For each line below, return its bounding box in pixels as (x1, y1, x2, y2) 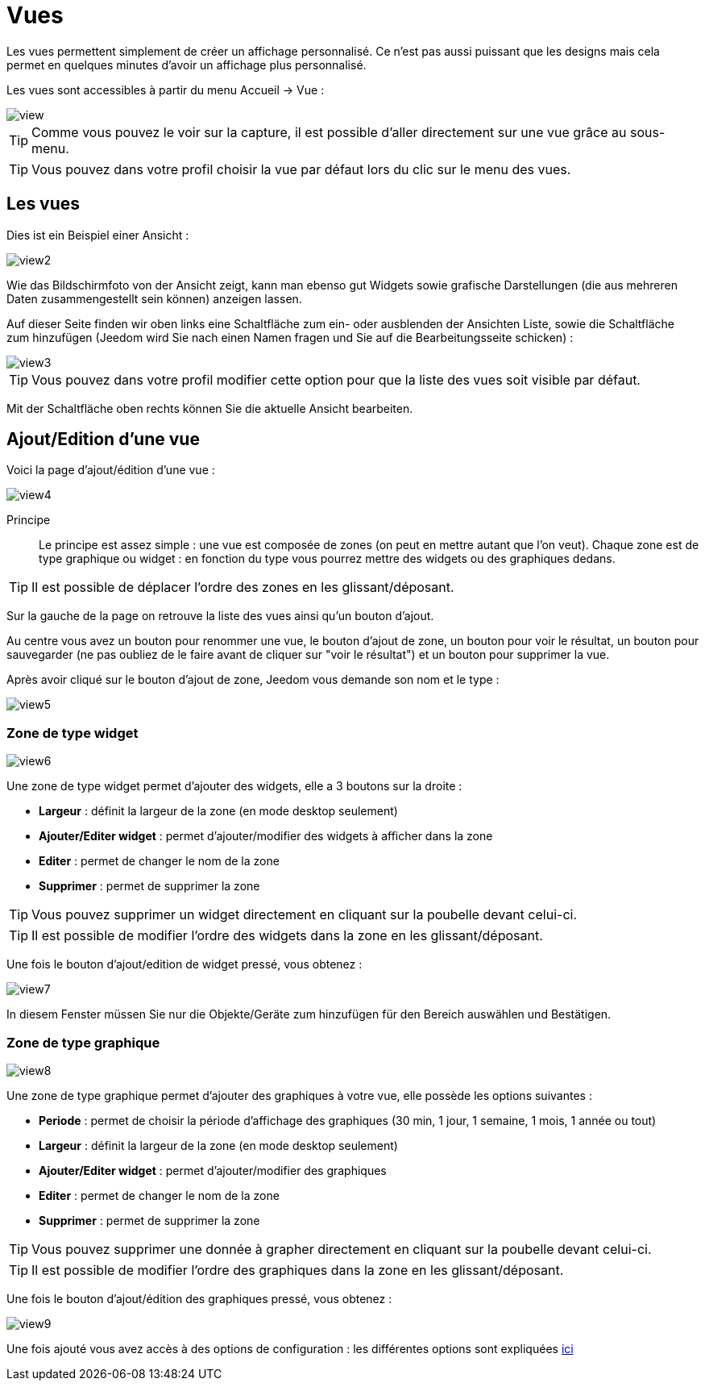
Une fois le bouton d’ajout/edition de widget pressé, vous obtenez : (6, 957, 363, 972)
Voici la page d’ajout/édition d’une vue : (6, 463, 215, 477)
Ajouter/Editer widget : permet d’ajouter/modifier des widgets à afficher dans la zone (39, 829, 493, 843)
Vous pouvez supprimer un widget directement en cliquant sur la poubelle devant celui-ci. (31, 906, 578, 923)
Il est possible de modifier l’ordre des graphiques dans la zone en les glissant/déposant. (31, 1261, 564, 1278)
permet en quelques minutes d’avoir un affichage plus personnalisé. (6, 57, 367, 72)
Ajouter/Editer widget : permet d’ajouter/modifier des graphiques (39, 1163, 387, 1177)
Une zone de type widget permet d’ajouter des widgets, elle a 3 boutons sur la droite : (6, 779, 462, 793)
